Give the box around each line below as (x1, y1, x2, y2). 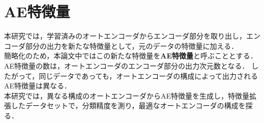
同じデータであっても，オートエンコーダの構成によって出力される (39, 70, 258, 81)
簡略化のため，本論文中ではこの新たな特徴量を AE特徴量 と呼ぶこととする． (4, 50, 257, 61)
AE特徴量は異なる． (4, 80, 72, 91)
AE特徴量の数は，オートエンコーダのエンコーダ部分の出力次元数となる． (4, 60, 249, 71)
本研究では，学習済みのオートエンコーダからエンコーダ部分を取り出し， (4, 30, 246, 41)
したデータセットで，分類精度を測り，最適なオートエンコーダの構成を (11, 100, 246, 111)
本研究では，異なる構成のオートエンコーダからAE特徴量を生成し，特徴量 (4, 90, 250, 101)
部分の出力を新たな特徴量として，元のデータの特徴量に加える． (25, 40, 239, 51)
